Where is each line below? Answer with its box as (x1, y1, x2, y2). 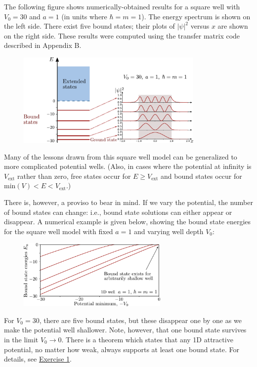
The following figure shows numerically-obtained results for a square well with (4, 1, 240, 11)
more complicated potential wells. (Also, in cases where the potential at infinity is (4, 161, 252, 171)
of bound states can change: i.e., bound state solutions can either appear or (4, 206, 232, 217)
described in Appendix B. (4, 40, 82, 50)
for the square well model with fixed (4, 226, 113, 236)
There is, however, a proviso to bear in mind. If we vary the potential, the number (4, 197, 253, 207)
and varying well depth (134, 226, 204, 236)
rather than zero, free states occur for (17, 170, 131, 181)
